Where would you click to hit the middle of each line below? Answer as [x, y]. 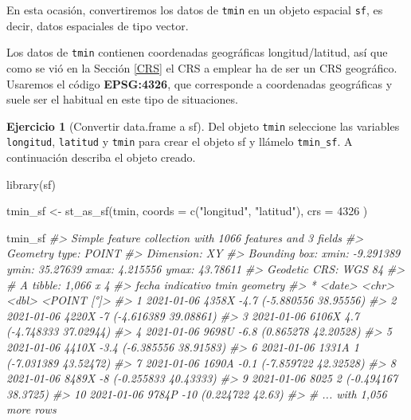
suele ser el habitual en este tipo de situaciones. [122, 99]
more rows [31, 409]
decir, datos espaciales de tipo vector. [98, 25]
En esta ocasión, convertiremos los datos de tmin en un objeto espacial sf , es [195, 10]
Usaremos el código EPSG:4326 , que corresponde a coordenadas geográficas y [200, 83]
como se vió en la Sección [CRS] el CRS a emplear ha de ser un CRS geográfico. [202, 67]
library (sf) [31, 184]
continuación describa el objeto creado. [101, 157]
